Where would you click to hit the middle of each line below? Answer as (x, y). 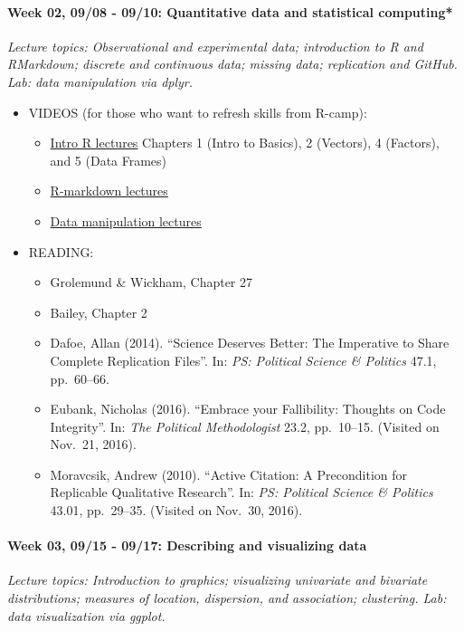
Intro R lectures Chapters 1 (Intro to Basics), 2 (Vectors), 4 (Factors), (245, 143)
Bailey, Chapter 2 (99, 312)
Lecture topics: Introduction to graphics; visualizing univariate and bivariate (218, 580)
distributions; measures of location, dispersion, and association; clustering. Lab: (227, 598)
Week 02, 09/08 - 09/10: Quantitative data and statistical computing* (230, 11)
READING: (61, 251)
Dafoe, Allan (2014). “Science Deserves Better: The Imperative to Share (250, 343)
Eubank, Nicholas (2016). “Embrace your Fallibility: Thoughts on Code (248, 409)
